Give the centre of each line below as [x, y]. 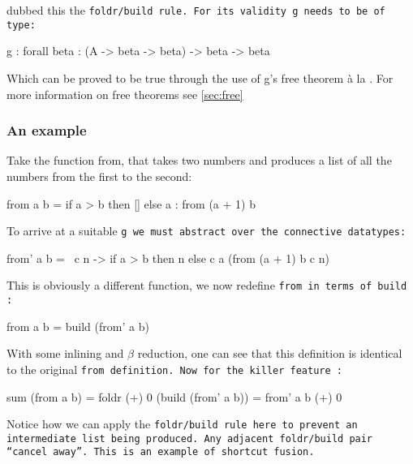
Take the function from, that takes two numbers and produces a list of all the [199, 160]
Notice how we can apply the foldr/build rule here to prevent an [182, 424]
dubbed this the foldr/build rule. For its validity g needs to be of [196, 10]
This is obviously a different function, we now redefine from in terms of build [207, 285]
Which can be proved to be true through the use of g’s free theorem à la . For [200, 77]
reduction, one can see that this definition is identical [270, 353]
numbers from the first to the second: [99, 176]
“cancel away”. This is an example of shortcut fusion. [161, 452]
